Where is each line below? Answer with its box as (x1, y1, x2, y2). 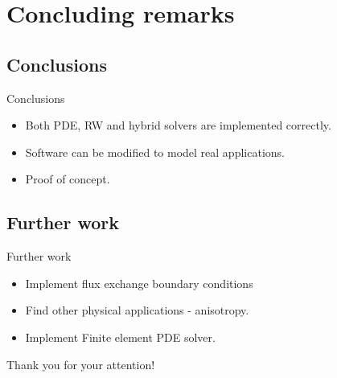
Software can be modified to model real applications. (25, 143, 285, 160)
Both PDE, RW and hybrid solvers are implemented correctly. (25, 117, 331, 134)
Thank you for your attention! (6, 355, 155, 372)
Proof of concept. (25, 171, 110, 187)
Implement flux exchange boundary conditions (25, 274, 253, 291)
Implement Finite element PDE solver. (25, 328, 216, 345)
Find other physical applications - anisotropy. (25, 302, 249, 318)
